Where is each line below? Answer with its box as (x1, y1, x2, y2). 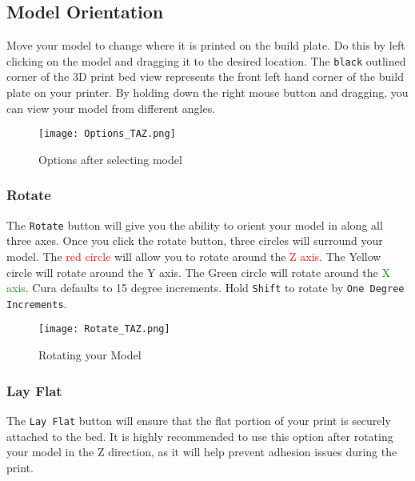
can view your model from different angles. (6, 99, 216, 116)
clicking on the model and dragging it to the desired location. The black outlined (6, 52, 406, 69)
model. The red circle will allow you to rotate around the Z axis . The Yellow (6, 247, 381, 264)
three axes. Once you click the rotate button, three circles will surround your (6, 232, 383, 249)
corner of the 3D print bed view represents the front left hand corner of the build (6, 68, 404, 85)
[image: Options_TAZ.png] (38, 128, 176, 140)
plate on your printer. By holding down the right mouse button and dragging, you (6, 84, 409, 101)
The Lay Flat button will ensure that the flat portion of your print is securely (6, 411, 391, 428)
